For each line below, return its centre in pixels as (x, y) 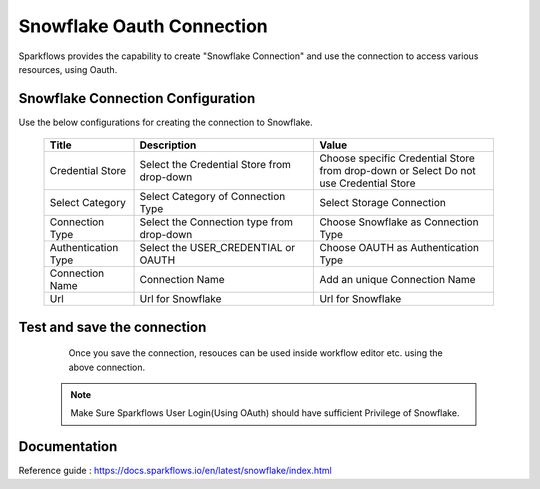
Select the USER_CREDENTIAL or (217, 248)
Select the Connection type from (216, 222)
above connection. (107, 367)
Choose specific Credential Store (397, 158)
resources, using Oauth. (68, 69)
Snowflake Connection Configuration (137, 98)
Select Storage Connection (383, 203)
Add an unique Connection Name (397, 280)
